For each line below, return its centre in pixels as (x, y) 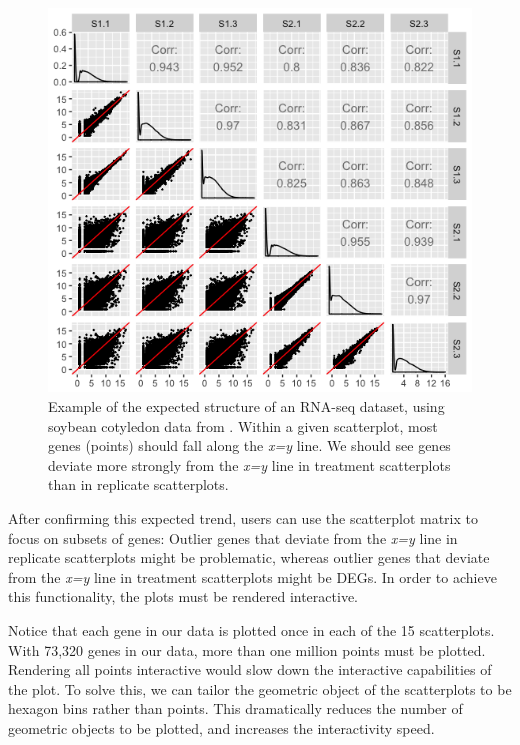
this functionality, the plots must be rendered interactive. (183, 596)
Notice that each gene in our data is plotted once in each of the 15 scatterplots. (251, 629)
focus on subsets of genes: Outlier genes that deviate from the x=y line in (233, 537)
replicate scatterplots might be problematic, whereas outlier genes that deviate (249, 557)
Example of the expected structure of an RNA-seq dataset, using (246, 406)
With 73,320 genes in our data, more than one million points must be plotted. (247, 649)
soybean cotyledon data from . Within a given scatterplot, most (243, 425)
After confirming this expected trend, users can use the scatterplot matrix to (243, 518)
